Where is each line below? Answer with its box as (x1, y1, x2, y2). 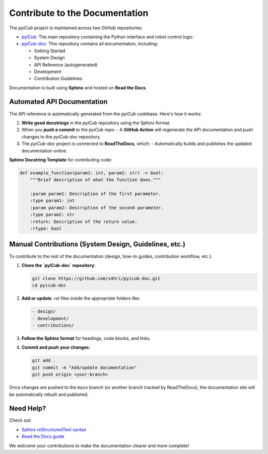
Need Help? (9, 404, 47, 413)
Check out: (9, 417, 32, 423)
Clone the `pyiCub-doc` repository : (21, 262, 96, 268)
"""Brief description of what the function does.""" (30, 177, 161, 183)
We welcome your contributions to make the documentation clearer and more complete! (9, 443, 190, 449)
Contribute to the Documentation (9, 7, 148, 18)
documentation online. (21, 148, 67, 153)
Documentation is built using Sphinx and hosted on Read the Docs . (9, 84, 147, 90)
